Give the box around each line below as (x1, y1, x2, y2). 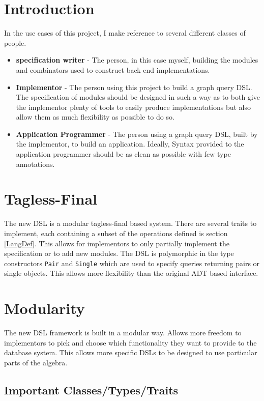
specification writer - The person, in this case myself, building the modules (16, 54, 258, 65)
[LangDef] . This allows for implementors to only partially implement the (4, 238, 229, 248)
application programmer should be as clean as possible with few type (16, 149, 231, 159)
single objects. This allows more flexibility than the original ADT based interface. (4, 268, 258, 278)
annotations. (16, 158, 55, 169)
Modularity (4, 298, 85, 319)
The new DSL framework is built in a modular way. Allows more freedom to (4, 327, 242, 338)
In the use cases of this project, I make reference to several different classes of (4, 27, 246, 38)
